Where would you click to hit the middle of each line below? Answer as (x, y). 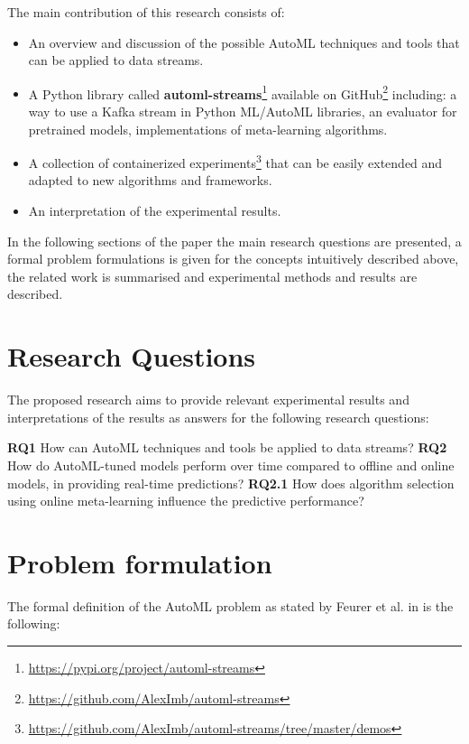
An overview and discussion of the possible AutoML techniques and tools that (244, 42)
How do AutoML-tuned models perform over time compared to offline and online (231, 465)
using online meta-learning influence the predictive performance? (186, 501)
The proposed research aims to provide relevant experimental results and (208, 400)
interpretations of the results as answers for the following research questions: (218, 417)
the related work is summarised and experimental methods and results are (212, 276)
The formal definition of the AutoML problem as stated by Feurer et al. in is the (230, 605)
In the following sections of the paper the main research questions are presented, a (234, 241)
